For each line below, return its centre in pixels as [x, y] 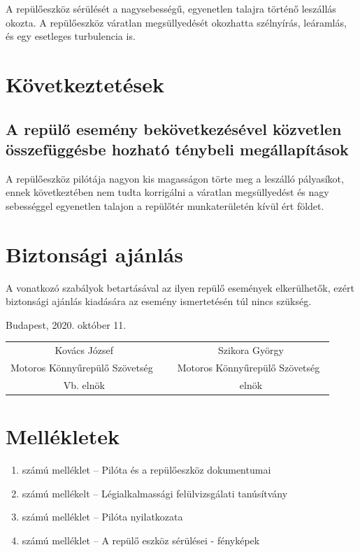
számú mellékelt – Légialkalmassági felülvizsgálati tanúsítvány [155, 493]
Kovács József [84, 350]
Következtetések [85, 84]
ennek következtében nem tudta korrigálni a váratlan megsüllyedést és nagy [167, 192]
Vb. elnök [84, 384]
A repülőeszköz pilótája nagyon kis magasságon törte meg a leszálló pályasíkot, [175, 178]
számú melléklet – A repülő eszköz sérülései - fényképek [141, 540]
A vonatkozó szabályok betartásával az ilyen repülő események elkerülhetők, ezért [180, 287]
